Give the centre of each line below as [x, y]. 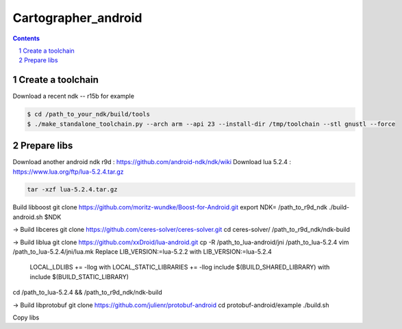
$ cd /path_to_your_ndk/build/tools [89, 114]
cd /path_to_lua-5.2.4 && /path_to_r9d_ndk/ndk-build [87, 292]
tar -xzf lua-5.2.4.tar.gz [72, 189]
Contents [26, 38]
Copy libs [26, 317]
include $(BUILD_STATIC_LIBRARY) [79, 276]
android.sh [28, 217]
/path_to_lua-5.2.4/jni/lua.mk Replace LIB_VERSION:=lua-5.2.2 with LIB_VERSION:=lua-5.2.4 [142, 252]
